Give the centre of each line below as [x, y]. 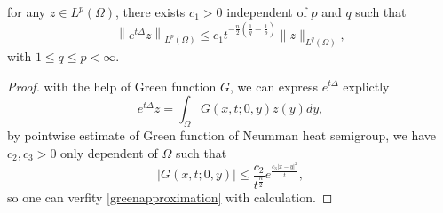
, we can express [274, 86]
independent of [267, 12]
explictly [366, 86]
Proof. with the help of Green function [112, 86]
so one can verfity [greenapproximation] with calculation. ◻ [170, 197]
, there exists [150, 12]
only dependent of [109, 152]
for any [27, 12]
